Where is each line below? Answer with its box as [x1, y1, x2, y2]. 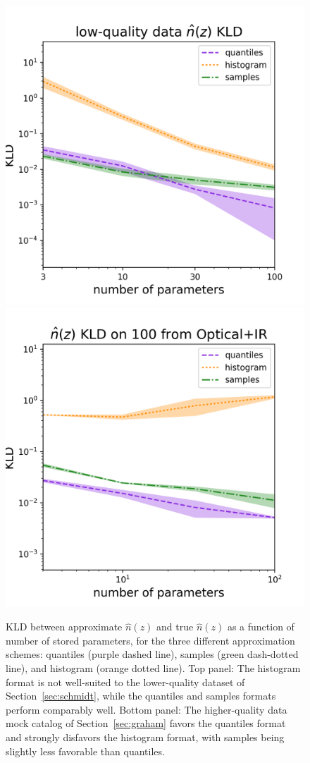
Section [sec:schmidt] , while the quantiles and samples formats [6, 688, 276, 703]
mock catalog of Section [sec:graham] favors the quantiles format [6, 716, 286, 731]
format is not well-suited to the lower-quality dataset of [6, 674, 245, 689]
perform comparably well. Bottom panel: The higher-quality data [6, 702, 287, 716]
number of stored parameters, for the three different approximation [6, 633, 295, 647]
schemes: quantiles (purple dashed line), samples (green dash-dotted [6, 647, 299, 661]
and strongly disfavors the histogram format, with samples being [6, 729, 285, 744]
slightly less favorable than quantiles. [6, 743, 165, 758]
